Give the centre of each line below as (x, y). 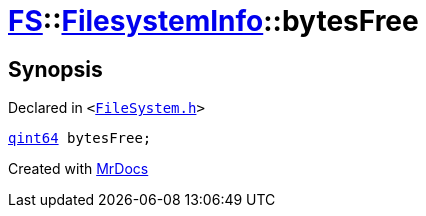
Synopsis (55, 69)
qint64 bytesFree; (80, 138)
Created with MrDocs (78, 169)
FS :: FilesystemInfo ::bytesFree (213, 21)
